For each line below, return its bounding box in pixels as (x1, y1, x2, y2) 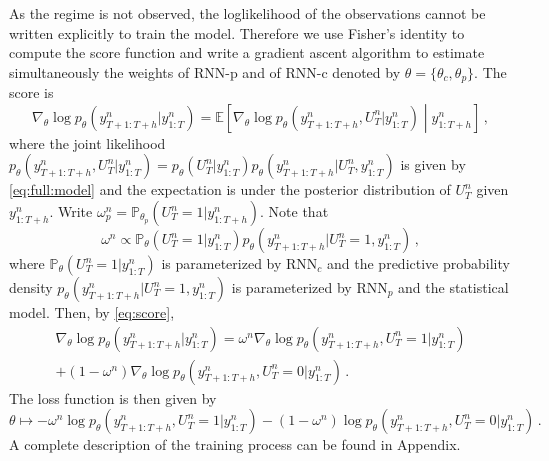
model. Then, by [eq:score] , (9, 302, 175, 323)
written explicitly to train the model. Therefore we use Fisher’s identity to (9, 22, 465, 43)
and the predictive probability (327, 253, 510, 274)
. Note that (260, 201, 329, 222)
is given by (400, 154, 466, 175)
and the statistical (398, 277, 509, 298)
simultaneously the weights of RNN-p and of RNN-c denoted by (9, 61, 401, 82)
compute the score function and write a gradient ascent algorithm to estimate (9, 42, 485, 63)
